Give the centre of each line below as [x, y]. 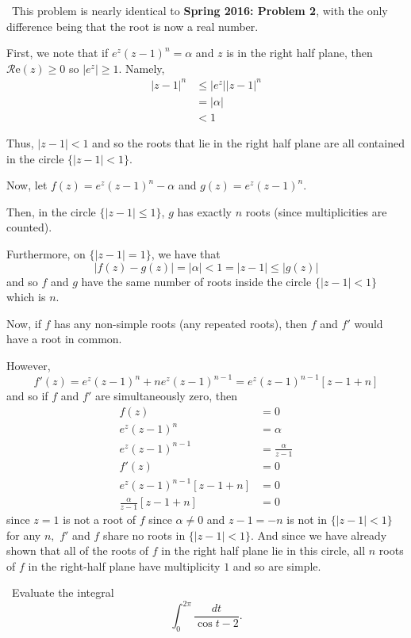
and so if [27, 395]
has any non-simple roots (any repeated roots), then [181, 323]
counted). [29, 227]
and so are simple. [277, 565]
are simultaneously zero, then [166, 395]
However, [29, 365]
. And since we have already [319, 535]
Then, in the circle [51, 211]
